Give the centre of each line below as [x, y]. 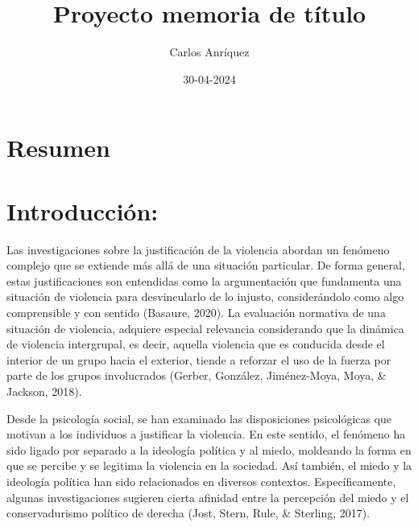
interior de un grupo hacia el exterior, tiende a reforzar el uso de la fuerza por [199, 359]
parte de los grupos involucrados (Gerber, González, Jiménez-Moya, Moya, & [197, 375]
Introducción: [83, 210]
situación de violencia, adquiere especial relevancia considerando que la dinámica [205, 328]
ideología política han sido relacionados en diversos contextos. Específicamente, [201, 481]
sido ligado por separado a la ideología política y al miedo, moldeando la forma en [209, 449]
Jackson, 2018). [44, 391]
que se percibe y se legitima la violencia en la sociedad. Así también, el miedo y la [209, 465]
